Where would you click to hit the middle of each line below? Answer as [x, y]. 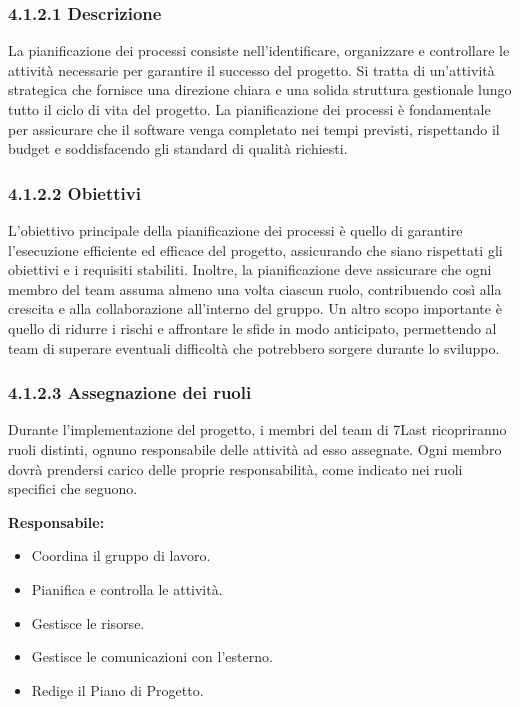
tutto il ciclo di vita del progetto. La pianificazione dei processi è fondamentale [249, 109]
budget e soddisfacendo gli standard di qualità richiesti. [178, 148]
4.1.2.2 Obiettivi [74, 192]
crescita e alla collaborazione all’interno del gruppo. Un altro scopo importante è [255, 308]
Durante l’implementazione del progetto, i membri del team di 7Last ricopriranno [257, 429]
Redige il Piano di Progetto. [117, 689]
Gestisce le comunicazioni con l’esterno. [152, 656]
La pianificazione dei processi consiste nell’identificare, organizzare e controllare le [259, 50]
